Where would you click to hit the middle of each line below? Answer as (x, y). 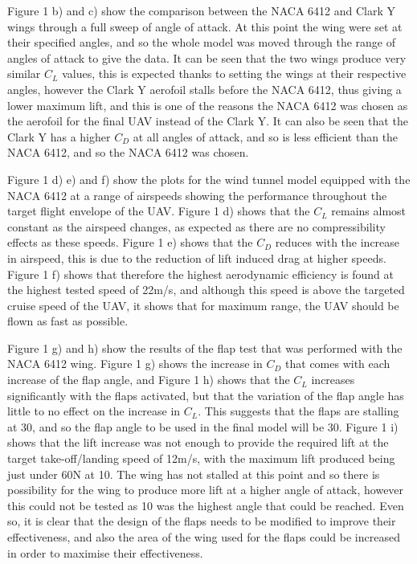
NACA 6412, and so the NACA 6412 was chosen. (128, 152)
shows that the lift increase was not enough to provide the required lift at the (198, 442)
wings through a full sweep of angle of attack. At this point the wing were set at (205, 26)
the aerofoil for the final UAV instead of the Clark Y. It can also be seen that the (208, 121)
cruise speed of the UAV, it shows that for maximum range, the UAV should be (203, 305)
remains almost (369, 211)
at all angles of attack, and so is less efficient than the (266, 136)
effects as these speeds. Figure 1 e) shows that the (130, 242)
